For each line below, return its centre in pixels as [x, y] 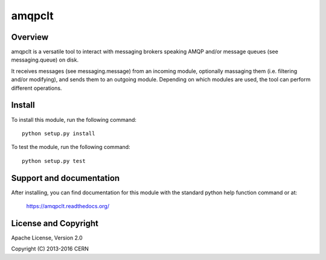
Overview [30, 37]
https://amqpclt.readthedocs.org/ [68, 206]
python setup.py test [54, 161]
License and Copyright [55, 223]
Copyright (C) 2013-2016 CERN [50, 249]
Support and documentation [66, 178]
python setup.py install [59, 133]
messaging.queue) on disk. [45, 60]
